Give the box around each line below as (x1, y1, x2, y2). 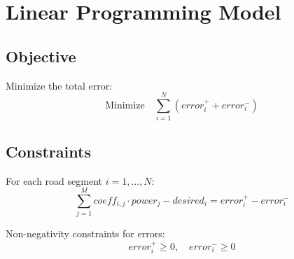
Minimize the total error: (6, 78, 113, 92)
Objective (6, 45, 76, 66)
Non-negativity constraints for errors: (6, 226, 165, 241)
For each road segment (6, 173, 102, 188)
